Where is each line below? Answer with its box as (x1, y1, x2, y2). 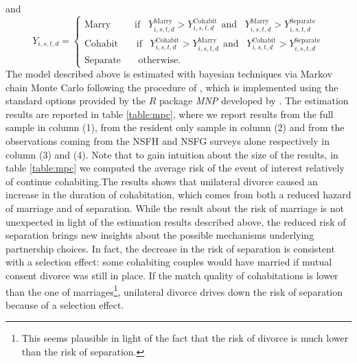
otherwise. (138, 55, 181, 65)
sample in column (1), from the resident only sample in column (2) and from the (5, 120, 345, 134)
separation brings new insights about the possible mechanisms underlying (5, 228, 314, 242)
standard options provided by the (5, 93, 146, 108)
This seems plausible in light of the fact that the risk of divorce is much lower (21, 331, 349, 345)
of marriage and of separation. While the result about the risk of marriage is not (5, 200, 344, 215)
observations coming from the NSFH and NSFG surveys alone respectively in (5, 134, 330, 148)
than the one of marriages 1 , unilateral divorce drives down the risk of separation (5, 282, 343, 298)
